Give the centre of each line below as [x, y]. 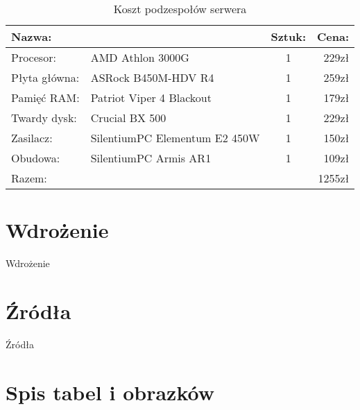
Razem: [29, 178]
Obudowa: [36, 158]
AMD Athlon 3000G [140, 57]
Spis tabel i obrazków [110, 392]
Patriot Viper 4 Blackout [151, 97]
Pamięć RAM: [45, 97]
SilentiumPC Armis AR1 [151, 158]
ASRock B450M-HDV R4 [152, 77]
